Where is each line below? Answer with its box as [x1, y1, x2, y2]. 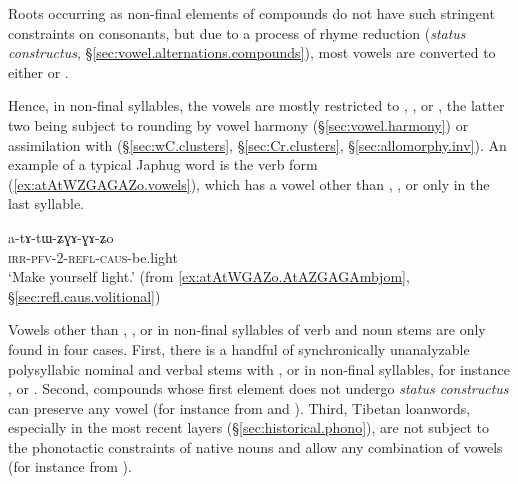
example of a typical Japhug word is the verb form [8, 154, 318, 175]
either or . [8, 61, 69, 82]
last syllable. [8, 193, 84, 214]
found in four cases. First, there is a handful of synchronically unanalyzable [8, 338, 470, 359]
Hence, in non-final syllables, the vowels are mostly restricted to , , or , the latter [8, 95, 505, 116]
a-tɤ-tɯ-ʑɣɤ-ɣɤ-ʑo [8, 226, 114, 247]
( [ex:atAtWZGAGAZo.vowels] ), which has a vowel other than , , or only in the [8, 173, 490, 194]
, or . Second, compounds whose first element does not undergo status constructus [8, 378, 509, 399]
